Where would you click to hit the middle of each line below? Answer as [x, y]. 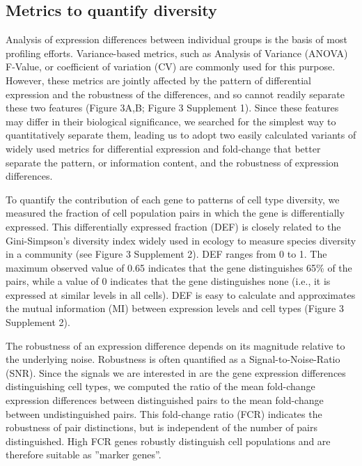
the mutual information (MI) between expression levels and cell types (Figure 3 [175, 308]
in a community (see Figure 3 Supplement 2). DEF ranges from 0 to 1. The [166, 254]
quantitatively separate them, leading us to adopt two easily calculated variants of [181, 135]
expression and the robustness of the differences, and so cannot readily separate [175, 94]
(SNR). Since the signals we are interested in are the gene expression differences [176, 372]
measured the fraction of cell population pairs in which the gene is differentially [175, 213]
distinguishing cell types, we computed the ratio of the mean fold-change [160, 386]
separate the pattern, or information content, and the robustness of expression [172, 162]
